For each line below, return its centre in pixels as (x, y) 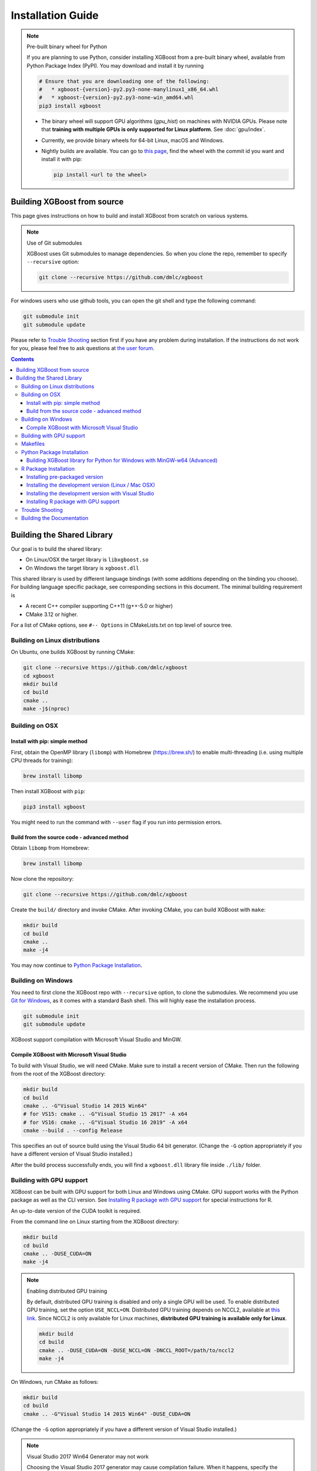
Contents (23, 359)
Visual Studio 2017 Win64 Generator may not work (88, 1456)
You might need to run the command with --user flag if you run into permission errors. (117, 822)
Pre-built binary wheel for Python (67, 46)
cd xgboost (39, 676)
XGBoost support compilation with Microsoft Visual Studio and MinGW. (96, 1040)
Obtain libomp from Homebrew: (50, 848)
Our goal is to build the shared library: (57, 549)
